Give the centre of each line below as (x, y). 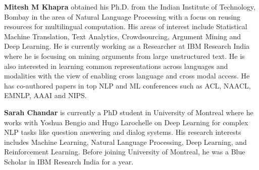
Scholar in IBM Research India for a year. (69, 161)
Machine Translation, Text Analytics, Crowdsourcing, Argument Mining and (123, 36)
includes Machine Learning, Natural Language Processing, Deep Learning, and (125, 142)
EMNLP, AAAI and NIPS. (45, 95)
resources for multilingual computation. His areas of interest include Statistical (126, 26)
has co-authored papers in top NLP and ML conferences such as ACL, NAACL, (127, 85)
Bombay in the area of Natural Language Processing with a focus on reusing (122, 16)
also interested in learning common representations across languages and (116, 66)
